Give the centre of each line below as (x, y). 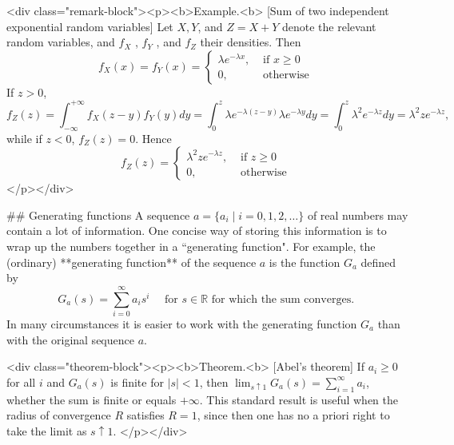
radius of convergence (59, 415)
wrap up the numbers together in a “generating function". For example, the (191, 246)
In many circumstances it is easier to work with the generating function (182, 323)
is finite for (137, 381)
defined (378, 262)
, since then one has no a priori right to (293, 415)
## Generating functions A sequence (98, 215)
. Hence (153, 138)
